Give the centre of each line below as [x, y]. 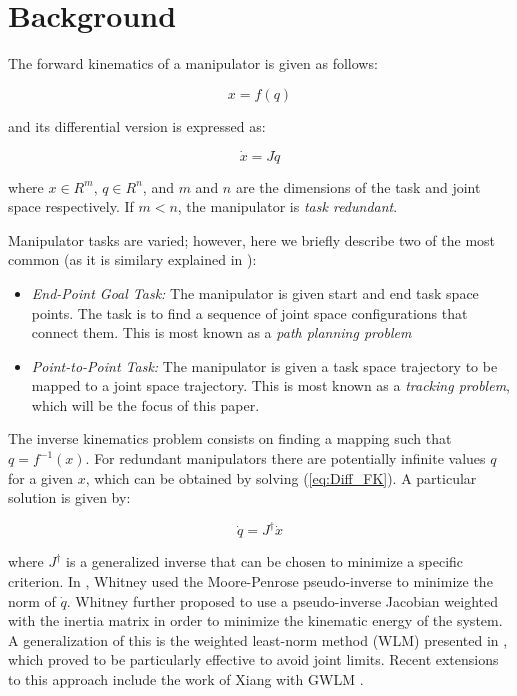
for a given [40, 477]
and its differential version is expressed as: [137, 125]
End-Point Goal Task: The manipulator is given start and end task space [255, 292]
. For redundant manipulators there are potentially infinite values [285, 458]
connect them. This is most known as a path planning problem [221, 332]
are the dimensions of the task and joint [358, 186]
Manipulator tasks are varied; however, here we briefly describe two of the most [252, 239]
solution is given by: [69, 497]
